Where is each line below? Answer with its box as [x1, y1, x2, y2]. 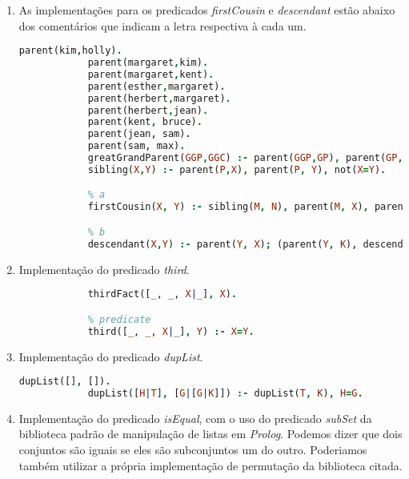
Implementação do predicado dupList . [18, 348, 203, 364]
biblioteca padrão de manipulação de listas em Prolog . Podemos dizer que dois [18, 425, 403, 442]
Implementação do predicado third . [18, 260, 190, 277]
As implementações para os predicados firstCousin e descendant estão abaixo [18, 2, 395, 18]
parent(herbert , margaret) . [87, 92, 231, 104]
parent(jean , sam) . [87, 128, 191, 140]
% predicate [87, 313, 151, 325]
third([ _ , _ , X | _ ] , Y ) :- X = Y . [87, 325, 255, 337]
